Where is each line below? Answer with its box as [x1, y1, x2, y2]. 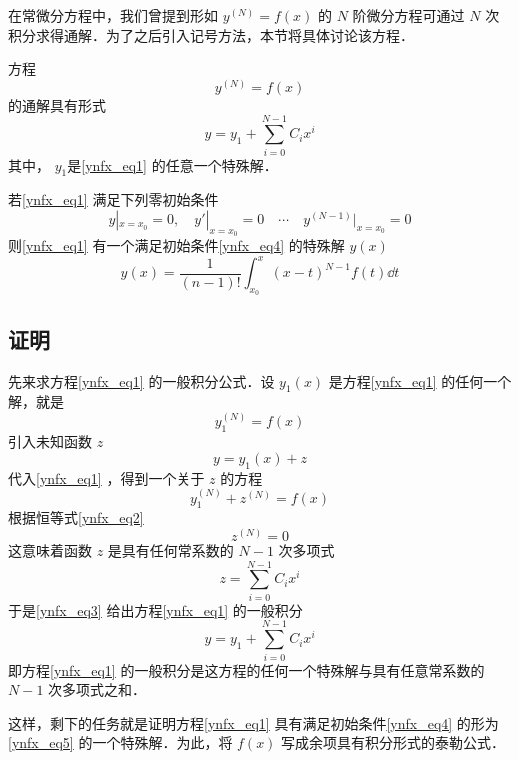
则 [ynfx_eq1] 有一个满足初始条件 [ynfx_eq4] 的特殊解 [8, 235, 345, 256]
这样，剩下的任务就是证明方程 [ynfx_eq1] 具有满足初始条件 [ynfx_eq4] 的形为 [8, 712, 499, 733]
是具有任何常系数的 [107, 540, 234, 561]
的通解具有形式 [8, 94, 106, 115]
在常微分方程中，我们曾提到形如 [8, 5, 218, 25]
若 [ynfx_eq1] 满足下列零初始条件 [8, 189, 219, 210]
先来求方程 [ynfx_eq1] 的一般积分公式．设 [8, 370, 275, 391]
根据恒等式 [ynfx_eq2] [8, 507, 144, 528]
